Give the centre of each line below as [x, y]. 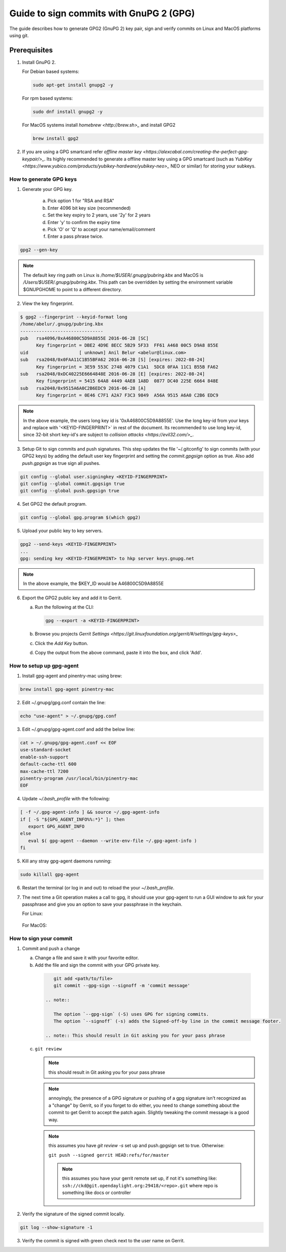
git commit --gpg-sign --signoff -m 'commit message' [122, 986]
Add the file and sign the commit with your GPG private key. [97, 965]
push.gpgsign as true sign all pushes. [61, 463]
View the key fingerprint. [48, 303]
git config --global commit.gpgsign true [72, 483]
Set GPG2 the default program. [54, 504]
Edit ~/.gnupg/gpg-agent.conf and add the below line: [78, 729]
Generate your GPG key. [47, 189]
